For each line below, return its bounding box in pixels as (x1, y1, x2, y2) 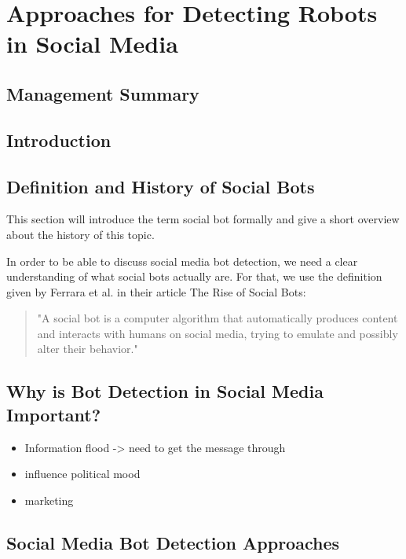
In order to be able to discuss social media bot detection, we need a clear (6, 252, 358, 269)
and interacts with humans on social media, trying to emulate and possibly (37, 325, 398, 341)
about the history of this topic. (6, 226, 155, 242)
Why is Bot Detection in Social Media (6, 379, 324, 403)
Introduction (6, 127, 112, 152)
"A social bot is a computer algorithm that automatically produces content (37, 310, 398, 326)
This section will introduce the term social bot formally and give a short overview (6, 211, 400, 227)
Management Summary (6, 81, 199, 105)
